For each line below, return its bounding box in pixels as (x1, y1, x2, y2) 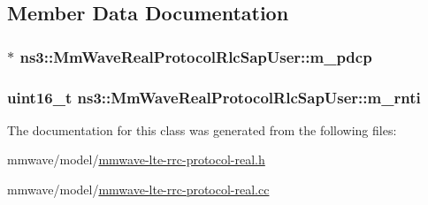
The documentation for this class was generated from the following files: (7, 120, 397, 139)
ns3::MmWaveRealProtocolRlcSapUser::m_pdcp (19, 45, 372, 67)
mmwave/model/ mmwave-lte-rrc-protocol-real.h (7, 150, 265, 169)
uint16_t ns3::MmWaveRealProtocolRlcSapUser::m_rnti (7, 86, 421, 108)
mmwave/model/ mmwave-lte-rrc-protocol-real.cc (7, 180, 270, 199)
